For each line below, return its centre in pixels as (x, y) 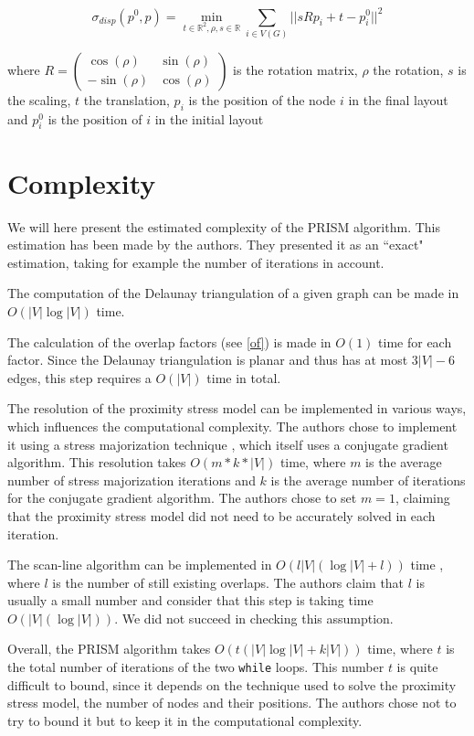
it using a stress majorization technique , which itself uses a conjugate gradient (228, 444)
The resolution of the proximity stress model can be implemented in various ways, (237, 408)
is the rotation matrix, (295, 69)
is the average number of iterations (368, 480)
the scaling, (39, 99)
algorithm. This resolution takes (97, 462)
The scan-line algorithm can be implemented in (140, 565)
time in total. (244, 377)
